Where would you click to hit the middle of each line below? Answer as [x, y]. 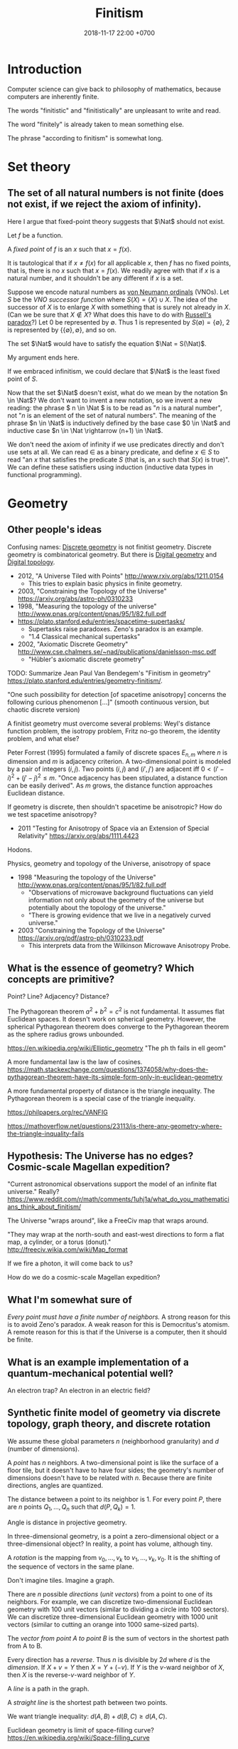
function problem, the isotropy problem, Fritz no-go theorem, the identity [114, 731]
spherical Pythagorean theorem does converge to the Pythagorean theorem [118, 1026]
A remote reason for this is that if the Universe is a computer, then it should [117, 1332]
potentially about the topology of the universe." [97, 908]
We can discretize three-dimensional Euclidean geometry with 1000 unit [113, 1617]
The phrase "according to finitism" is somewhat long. [85, 138]
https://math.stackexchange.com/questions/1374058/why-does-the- [108, 1069]
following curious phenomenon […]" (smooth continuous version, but [108, 702]
